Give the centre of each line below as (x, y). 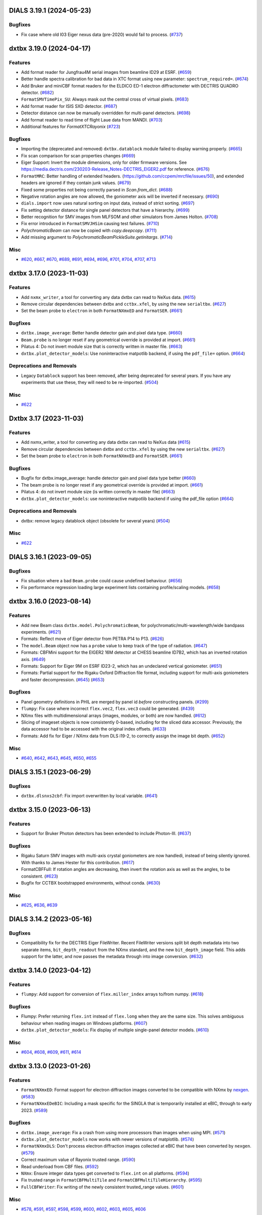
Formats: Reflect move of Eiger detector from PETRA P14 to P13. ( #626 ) (93, 639)
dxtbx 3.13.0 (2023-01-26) (50, 1066)
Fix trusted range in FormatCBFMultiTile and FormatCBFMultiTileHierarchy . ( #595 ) (112, 1180)
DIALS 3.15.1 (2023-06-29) (50, 772)
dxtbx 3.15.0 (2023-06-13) (50, 809)
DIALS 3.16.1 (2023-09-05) (50, 557)
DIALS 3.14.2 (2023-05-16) (50, 919)
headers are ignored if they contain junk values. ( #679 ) (76, 183)
